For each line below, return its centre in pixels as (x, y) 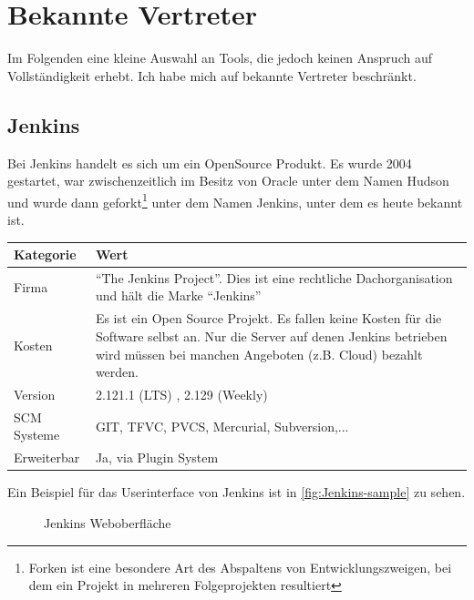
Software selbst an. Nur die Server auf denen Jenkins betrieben (271, 336)
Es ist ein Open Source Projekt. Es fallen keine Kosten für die (268, 318)
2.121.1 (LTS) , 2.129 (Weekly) (181, 394)
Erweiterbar (47, 458)
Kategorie (45, 254)
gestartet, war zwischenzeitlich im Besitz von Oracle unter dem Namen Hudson (228, 181)
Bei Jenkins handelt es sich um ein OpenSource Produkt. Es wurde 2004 (210, 163)
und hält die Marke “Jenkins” (178, 295)
